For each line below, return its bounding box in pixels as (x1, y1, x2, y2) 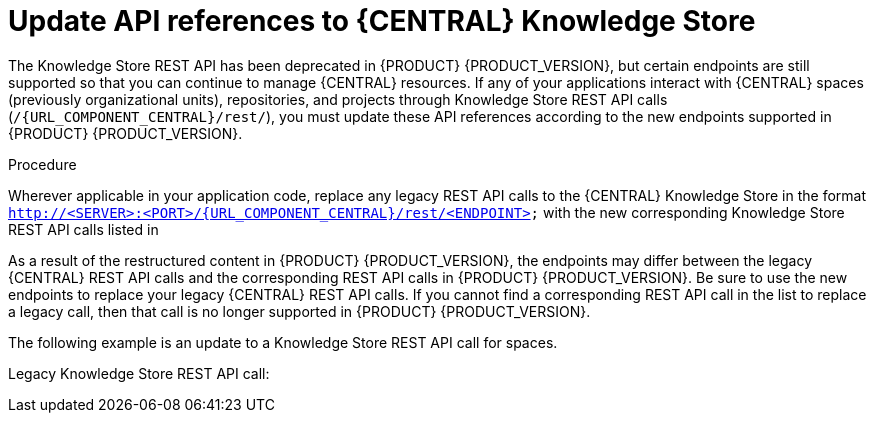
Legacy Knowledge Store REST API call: (8, 364, 270, 382)
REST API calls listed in (8, 220, 159, 238)
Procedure (8, 155, 77, 173)
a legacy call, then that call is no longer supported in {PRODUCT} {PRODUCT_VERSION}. (8, 302, 591, 320)
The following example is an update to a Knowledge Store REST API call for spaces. (8, 333, 558, 351)
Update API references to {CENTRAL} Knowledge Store (8, 4, 756, 38)
